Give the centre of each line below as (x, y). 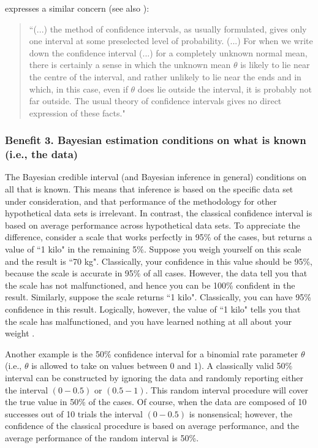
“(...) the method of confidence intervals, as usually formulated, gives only (168, 28)
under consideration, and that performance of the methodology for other (141, 201)
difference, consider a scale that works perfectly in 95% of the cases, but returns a (159, 237)
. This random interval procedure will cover (227, 389)
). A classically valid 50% (245, 366)
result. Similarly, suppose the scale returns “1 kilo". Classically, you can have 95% (158, 297)
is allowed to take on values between (99, 366)
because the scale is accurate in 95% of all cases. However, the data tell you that (156, 273)
